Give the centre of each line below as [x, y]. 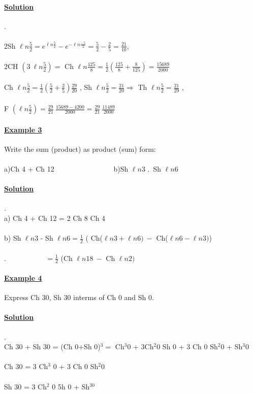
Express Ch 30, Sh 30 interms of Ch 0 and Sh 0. [79, 297]
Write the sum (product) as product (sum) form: [80, 149]
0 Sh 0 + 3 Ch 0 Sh [187, 347]
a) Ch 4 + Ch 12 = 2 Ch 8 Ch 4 [55, 218]
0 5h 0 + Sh [71, 386]
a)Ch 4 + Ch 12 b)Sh [66, 169]
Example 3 [23, 129]
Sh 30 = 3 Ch [25, 386]
